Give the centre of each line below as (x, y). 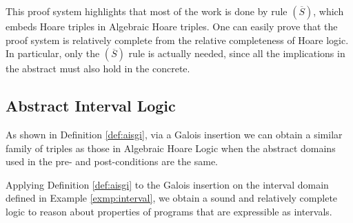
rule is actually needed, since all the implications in (237, 53)
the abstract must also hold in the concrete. (98, 68)
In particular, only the (53, 53)
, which (329, 11)
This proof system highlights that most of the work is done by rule (147, 11)
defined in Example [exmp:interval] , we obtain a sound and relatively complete (172, 198)
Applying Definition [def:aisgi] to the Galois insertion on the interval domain (167, 184)
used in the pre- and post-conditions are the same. (112, 161)
